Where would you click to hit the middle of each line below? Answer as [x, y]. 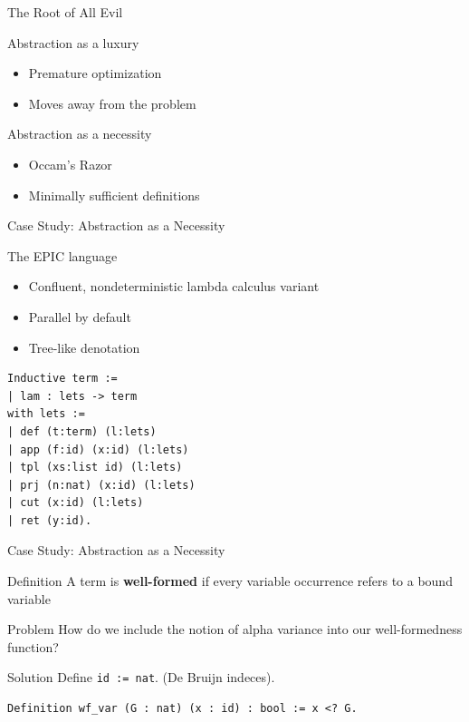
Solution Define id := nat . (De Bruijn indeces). [141, 677]
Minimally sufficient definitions [114, 195]
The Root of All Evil [65, 12]
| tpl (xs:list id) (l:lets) [95, 468]
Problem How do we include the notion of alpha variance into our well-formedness [235, 629]
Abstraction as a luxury [73, 42]
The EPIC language [62, 255]
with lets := [46, 414]
